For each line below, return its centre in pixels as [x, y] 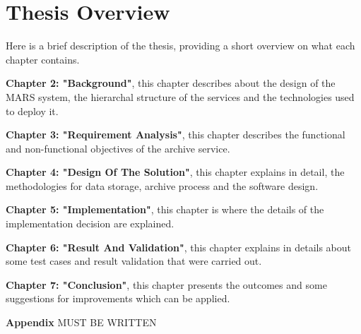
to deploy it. [32, 111]
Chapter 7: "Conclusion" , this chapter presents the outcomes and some [166, 284]
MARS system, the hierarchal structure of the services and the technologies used [180, 96]
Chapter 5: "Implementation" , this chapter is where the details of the [165, 209]
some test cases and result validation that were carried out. [134, 261]
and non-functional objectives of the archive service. [118, 148]
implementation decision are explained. [90, 223]
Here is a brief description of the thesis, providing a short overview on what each [180, 46]
